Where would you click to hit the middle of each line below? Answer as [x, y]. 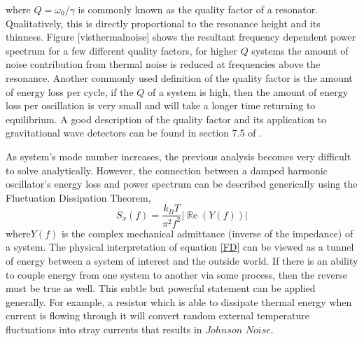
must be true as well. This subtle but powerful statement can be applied [161, 288]
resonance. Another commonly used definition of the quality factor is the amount [179, 77]
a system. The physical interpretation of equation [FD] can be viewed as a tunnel [180, 247]
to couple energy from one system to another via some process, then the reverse [176, 274]
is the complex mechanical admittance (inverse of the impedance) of [207, 233]
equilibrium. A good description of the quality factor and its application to [166, 119]
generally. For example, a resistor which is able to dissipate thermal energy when [179, 301]
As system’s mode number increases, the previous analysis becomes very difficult [178, 156]
